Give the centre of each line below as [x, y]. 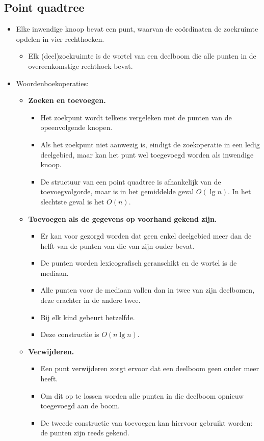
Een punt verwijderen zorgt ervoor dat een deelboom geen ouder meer [150, 368]
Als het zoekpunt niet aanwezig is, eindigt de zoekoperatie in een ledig [150, 144]
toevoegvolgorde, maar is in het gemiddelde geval [117, 191]
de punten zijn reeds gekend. [85, 433]
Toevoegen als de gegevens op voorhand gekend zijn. [123, 218]
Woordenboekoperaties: [52, 83]
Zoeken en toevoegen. [67, 100]
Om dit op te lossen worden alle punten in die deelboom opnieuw [142, 395]
